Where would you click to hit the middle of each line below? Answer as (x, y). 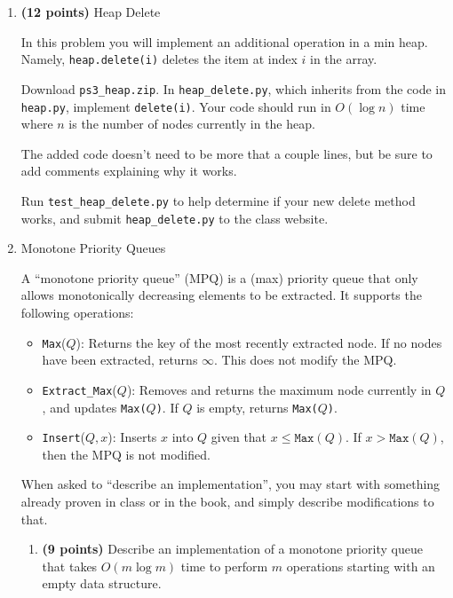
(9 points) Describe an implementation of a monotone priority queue (232, 549)
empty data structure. (102, 583)
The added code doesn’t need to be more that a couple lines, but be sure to (226, 153)
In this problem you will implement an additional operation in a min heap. (224, 41)
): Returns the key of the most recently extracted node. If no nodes (259, 342)
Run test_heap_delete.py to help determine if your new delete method (218, 200)
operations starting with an (361, 566)
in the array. (344, 59)
